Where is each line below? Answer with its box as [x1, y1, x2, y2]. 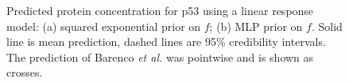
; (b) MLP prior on [209, 17, 303, 34]
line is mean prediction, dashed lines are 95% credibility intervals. [6, 33, 326, 50]
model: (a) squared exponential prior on [6, 17, 201, 34]
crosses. [6, 64, 43, 81]
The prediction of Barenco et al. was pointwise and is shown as [6, 48, 314, 65]
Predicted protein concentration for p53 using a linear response [6, 2, 314, 18]
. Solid [311, 17, 343, 34]
